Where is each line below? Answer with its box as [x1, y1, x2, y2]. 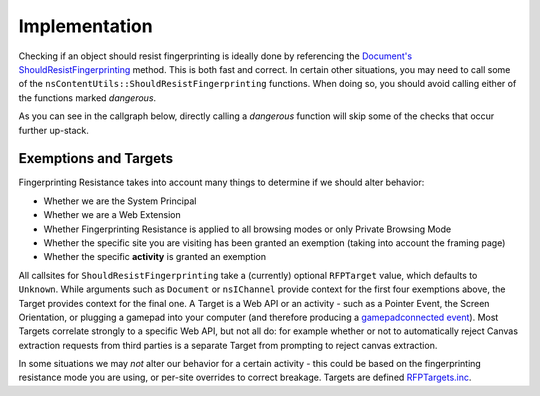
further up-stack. [18, 124, 90, 136]
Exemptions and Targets [18, 150, 174, 167]
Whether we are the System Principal [43, 195, 197, 207]
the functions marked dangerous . [18, 91, 157, 104]
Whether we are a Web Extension [43, 209, 181, 221]
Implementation [18, 15, 154, 37]
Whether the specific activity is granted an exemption [43, 251, 267, 263]
